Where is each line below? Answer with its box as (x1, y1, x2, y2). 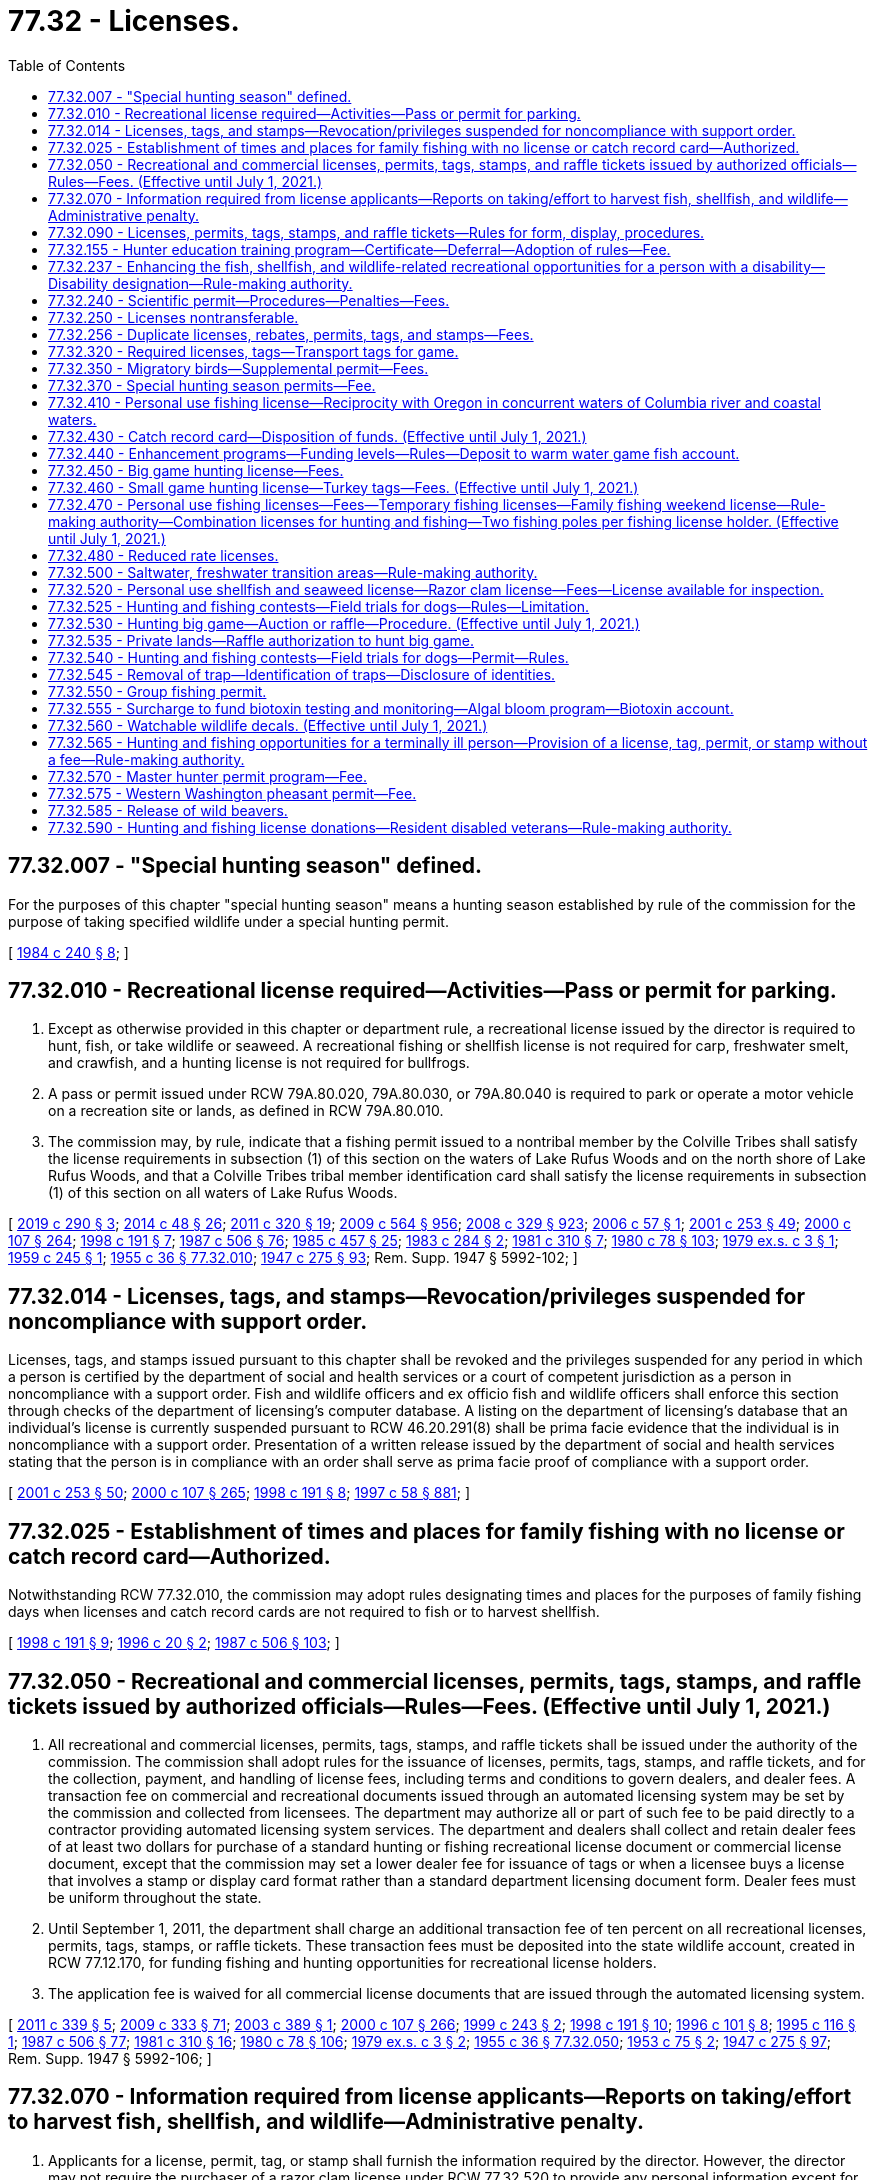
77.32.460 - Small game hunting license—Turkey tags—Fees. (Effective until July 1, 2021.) (48, 478, 639, 496)
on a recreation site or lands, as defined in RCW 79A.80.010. (48, 1102, 444, 1120)
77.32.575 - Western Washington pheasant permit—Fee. (48, 784, 417, 802)
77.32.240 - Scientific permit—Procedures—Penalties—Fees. (48, 291, 450, 309)
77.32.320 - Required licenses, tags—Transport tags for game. (48, 342, 459, 360)
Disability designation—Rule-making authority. (48, 274, 353, 292)
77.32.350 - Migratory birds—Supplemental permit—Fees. (48, 359, 429, 377)
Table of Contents (8, 56, 126, 74)
